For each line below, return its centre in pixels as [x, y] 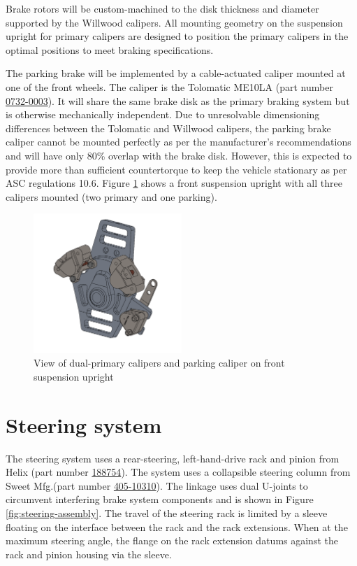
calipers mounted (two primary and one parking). [111, 196]
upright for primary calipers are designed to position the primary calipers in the [177, 36]
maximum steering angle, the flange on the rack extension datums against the [172, 540]
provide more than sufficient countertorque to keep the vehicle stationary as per [176, 169]
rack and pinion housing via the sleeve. [89, 554]
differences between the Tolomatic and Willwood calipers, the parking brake [168, 128]
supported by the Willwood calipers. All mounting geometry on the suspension [174, 22]
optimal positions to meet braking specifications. [110, 49]
